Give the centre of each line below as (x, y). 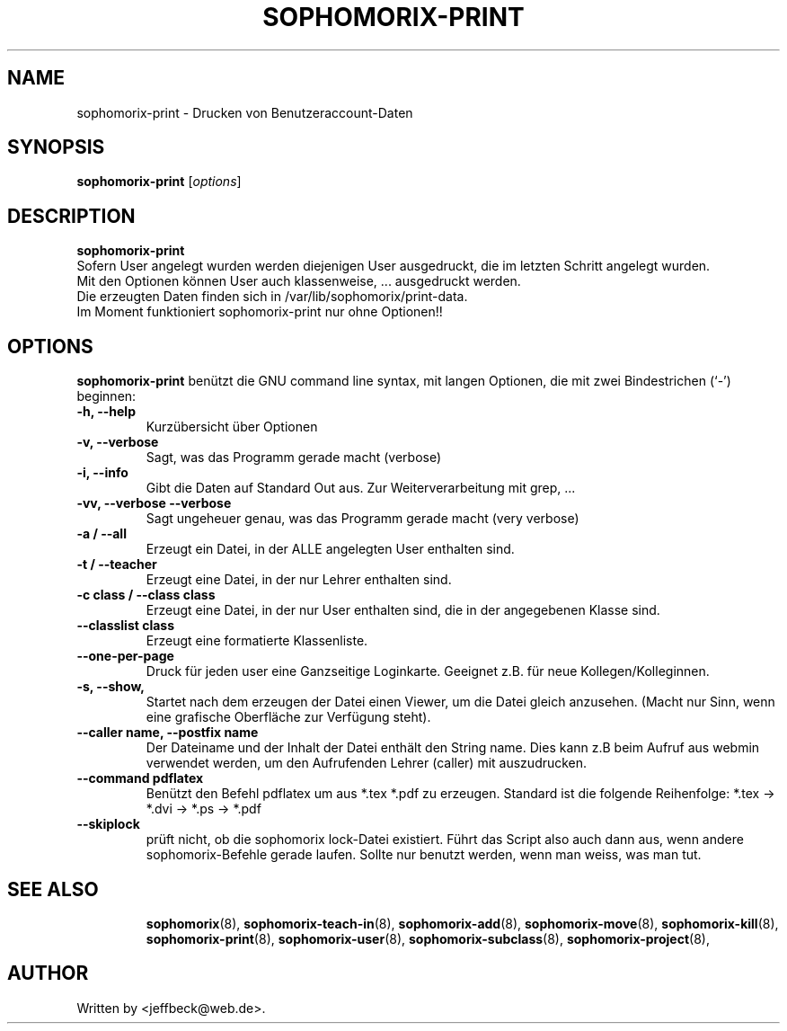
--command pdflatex (140, 778)
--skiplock (108, 824)
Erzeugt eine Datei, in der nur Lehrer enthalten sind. (299, 580)
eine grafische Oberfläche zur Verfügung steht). (288, 717)
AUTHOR (48, 973)
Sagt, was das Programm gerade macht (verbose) (294, 458)
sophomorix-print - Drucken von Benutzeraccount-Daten (245, 112)
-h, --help (106, 412)
